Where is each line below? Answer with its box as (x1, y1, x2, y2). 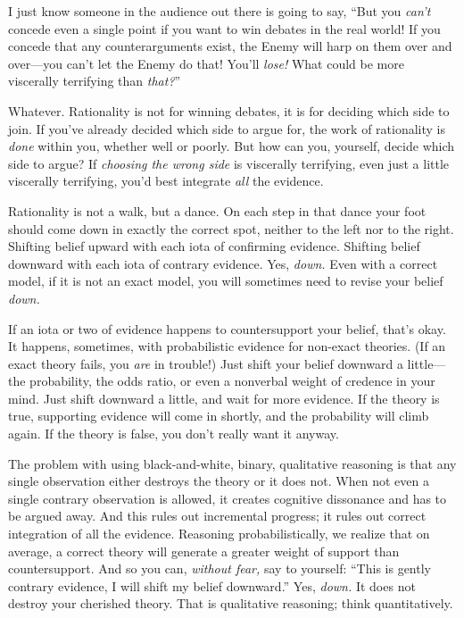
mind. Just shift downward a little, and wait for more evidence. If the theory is (8, 388, 440, 407)
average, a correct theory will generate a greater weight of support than (8, 541, 400, 560)
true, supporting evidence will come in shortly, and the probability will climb (8, 406, 429, 425)
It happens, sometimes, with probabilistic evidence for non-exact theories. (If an (8, 337, 446, 355)
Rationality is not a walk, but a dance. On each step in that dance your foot (8, 201, 427, 220)
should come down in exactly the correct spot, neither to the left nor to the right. (8, 219, 454, 238)
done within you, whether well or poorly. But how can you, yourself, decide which (8, 137, 455, 155)
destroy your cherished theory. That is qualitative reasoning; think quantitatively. (8, 594, 453, 613)
